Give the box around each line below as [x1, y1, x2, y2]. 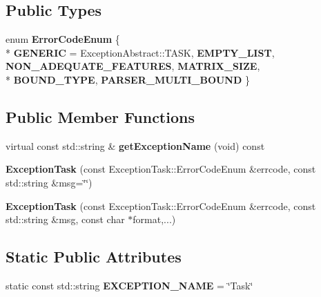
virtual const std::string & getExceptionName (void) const [6, 138, 265, 153]
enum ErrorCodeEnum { [6, 32, 120, 46]
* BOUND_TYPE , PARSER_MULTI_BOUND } [6, 72, 250, 86]
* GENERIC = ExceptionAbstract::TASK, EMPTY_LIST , [6, 45, 275, 59]
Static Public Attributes [6, 246, 182, 267]
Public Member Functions [6, 106, 195, 127]
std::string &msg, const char [6, 212, 125, 227]
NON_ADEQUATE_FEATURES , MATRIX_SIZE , [6, 59, 260, 73]
